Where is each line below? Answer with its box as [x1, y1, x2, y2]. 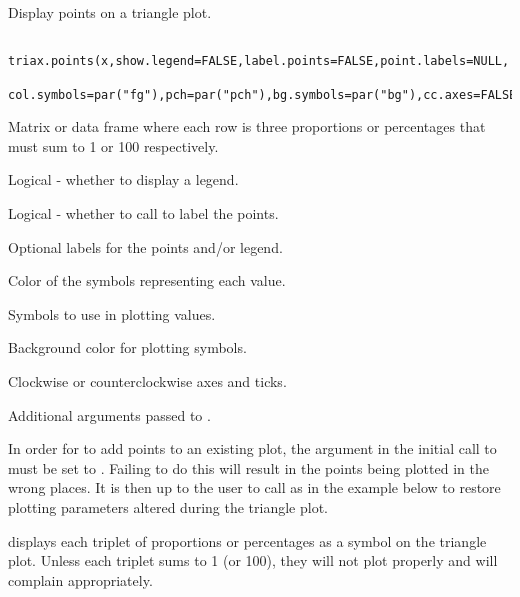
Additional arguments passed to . [8, 404, 211, 425]
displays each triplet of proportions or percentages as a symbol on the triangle [8, 530, 487, 551]
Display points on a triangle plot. [8, 2, 212, 22]
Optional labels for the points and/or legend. [8, 236, 283, 257]
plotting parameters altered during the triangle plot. [8, 496, 328, 517]
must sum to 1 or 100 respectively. [8, 135, 219, 156]
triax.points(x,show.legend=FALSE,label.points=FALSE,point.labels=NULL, [8, 54, 510, 69]
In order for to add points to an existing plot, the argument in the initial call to [8, 438, 497, 459]
